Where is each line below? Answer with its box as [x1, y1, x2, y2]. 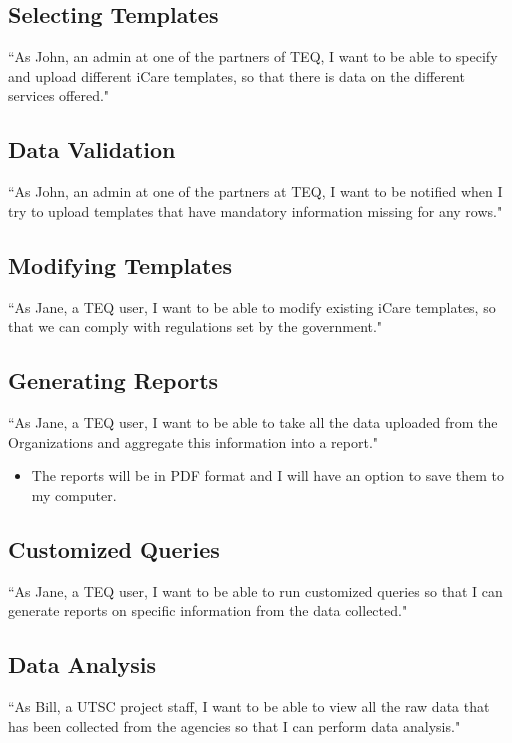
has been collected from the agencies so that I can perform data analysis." [8, 715, 461, 736]
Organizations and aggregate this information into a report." [8, 431, 379, 452]
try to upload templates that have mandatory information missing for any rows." [8, 200, 503, 221]
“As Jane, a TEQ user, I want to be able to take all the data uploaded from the [8, 411, 498, 432]
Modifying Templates [8, 249, 232, 280]
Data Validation [8, 134, 176, 165]
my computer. [31, 484, 117, 505]
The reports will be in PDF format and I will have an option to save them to [31, 465, 504, 486]
